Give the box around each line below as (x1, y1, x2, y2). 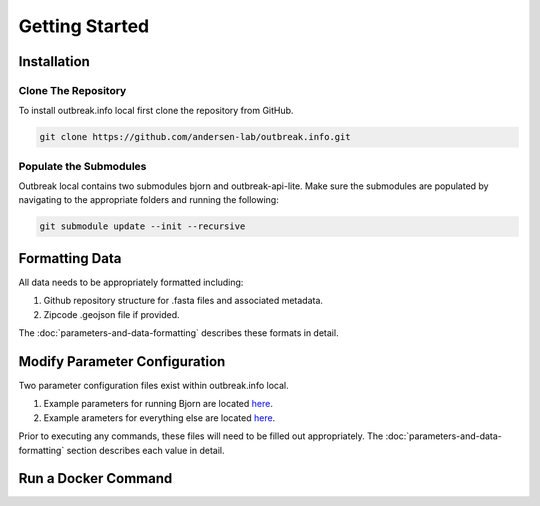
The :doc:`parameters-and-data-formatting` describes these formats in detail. (18, 327, 339, 339)
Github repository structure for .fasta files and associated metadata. (43, 295, 324, 307)
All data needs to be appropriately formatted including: (18, 276, 244, 288)
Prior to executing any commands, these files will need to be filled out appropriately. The (18, 430, 384, 442)
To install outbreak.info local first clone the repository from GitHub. (18, 105, 294, 117)
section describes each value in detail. (66, 444, 225, 456)
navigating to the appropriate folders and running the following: (18, 194, 279, 206)
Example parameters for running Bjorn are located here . (43, 398, 274, 410)
